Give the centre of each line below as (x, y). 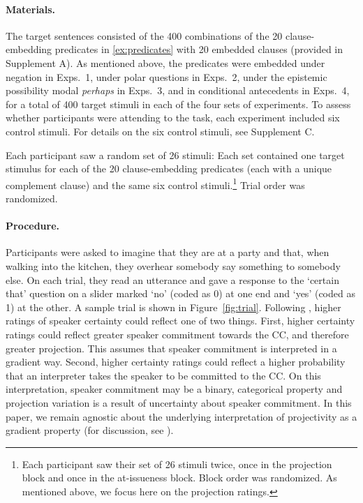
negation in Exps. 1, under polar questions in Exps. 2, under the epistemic (166, 76)
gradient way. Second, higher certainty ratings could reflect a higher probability (176, 362)
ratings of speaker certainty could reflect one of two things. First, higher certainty (180, 321)
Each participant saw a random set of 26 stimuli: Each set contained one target (175, 155)
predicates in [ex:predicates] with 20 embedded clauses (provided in (199, 49)
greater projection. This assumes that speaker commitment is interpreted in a (171, 348)
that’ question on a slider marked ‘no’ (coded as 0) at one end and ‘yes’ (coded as (180, 293)
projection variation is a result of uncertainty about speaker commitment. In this (179, 402)
